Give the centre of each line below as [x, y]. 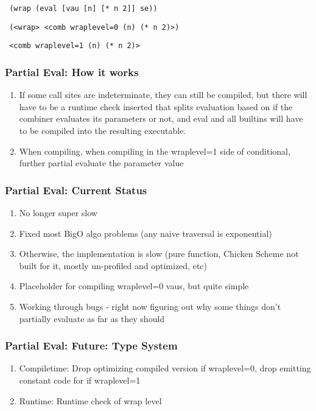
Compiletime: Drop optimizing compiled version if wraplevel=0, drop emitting [165, 368]
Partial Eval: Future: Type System [91, 346]
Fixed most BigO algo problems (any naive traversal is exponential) [146, 233]
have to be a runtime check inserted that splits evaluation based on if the [156, 106]
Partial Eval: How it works [72, 72]
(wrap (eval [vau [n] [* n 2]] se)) [83, 9]
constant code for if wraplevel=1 [80, 380]
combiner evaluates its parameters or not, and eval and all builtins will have [161, 118]
